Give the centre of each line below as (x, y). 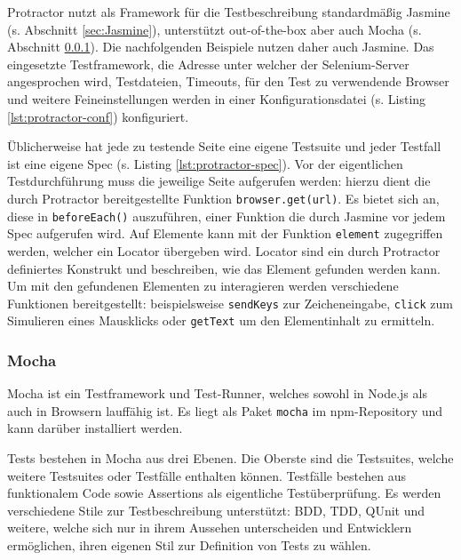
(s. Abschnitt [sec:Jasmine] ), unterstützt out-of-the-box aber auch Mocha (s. (215, 29)
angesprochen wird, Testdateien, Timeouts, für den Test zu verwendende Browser (228, 81)
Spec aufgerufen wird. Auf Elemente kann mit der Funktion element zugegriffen (225, 233)
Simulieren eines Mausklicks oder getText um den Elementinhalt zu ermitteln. (221, 320)
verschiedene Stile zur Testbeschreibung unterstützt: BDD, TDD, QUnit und (216, 510)
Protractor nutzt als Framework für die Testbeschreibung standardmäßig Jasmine (229, 12)
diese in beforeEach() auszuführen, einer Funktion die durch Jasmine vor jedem (227, 216)
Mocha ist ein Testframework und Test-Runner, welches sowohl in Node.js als (217, 393)
